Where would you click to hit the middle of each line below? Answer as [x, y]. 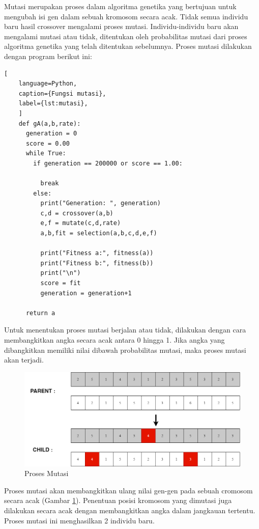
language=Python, [48, 84]
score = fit [61, 283]
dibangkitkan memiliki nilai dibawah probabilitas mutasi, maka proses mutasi [125, 350]
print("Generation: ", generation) [100, 203]
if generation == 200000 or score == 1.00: [108, 163]
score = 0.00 [48, 143]
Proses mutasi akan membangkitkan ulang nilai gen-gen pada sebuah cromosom [128, 490]
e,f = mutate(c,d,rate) [81, 223]
